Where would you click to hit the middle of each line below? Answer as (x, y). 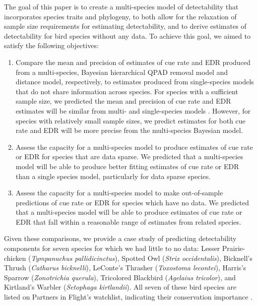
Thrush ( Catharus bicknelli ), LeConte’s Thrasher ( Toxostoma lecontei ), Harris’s (125, 268)
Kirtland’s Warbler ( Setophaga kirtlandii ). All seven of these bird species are (120, 287)
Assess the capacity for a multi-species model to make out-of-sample (119, 193)
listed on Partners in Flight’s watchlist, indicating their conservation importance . (128, 297)
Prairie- (233, 248)
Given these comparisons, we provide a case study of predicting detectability (120, 238)
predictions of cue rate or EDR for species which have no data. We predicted (132, 202)
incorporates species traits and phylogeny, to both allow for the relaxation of (120, 16)
